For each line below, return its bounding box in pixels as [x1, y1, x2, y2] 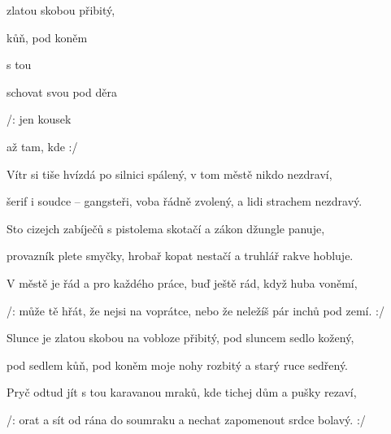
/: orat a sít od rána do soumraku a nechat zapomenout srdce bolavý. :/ [7, 410, 366, 427]
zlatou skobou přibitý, [7, 2, 115, 18]
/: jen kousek [7, 111, 72, 128]
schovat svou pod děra [7, 83, 117, 100]
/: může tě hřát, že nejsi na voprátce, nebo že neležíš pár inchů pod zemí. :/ [7, 302, 384, 319]
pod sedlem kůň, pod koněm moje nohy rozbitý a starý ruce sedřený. [7, 356, 349, 373]
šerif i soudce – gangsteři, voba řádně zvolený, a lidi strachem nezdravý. [7, 193, 363, 210]
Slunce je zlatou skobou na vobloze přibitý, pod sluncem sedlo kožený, [7, 329, 354, 346]
